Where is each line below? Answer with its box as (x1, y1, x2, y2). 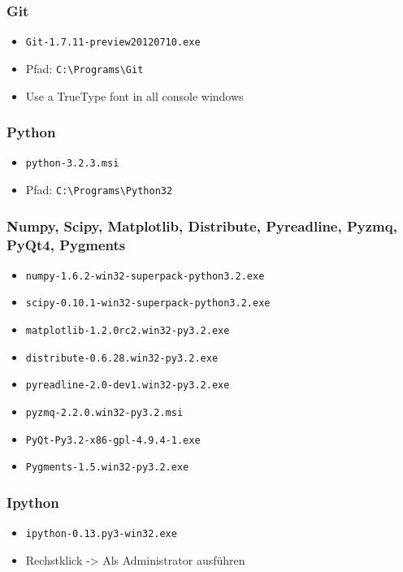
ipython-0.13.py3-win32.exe (25, 528, 177, 540)
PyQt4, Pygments (6, 234, 126, 254)
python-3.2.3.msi (25, 158, 119, 170)
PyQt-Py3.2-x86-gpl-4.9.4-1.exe (25, 434, 201, 446)
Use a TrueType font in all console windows (25, 87, 244, 104)
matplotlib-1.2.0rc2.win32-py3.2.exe (25, 325, 230, 337)
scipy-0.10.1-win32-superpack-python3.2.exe (25, 297, 271, 310)
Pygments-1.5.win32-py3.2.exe (25, 461, 189, 474)
